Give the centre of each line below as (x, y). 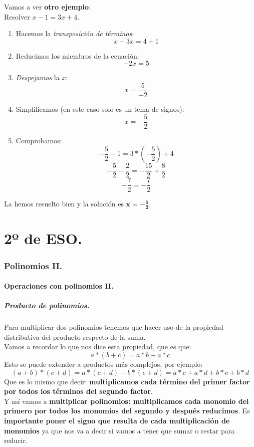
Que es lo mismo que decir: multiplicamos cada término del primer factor (127, 381)
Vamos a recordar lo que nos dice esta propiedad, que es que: (98, 347)
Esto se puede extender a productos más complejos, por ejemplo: (103, 364)
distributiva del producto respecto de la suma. (75, 337)
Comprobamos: (39, 140)
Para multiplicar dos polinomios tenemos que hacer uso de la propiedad (114, 327)
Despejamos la (38, 77)
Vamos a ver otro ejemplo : (48, 7)
